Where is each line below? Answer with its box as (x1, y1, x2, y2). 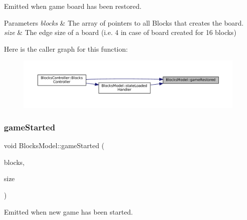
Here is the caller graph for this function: (4, 43, 128, 54)
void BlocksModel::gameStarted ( (4, 140, 105, 151)
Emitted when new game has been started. (4, 206, 133, 217)
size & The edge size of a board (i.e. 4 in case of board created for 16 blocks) (4, 27, 237, 37)
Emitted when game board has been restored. (4, 1, 141, 11)
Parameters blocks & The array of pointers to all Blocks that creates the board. (4, 17, 244, 28)
